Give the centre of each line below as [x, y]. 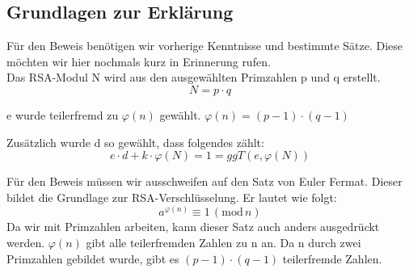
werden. [26, 242]
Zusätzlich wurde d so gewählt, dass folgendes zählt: [135, 142]
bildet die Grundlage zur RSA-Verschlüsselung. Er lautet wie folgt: [172, 197]
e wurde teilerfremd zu [63, 114]
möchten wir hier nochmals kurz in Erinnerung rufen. [139, 61]
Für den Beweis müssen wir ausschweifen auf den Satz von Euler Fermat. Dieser [204, 181]
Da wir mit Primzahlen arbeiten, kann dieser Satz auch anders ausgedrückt [193, 227]
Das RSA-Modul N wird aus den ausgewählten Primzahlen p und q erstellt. [194, 77]
